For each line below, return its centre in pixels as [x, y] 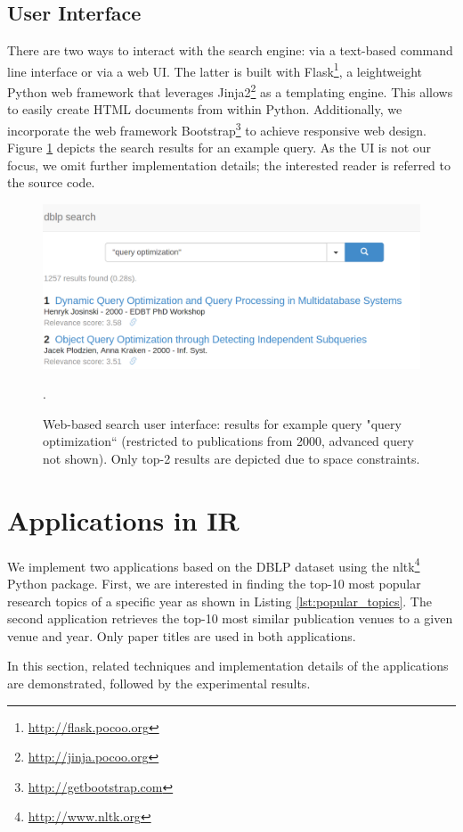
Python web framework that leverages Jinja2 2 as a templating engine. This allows [230, 91]
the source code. [51, 182]
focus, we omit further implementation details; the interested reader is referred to [229, 165]
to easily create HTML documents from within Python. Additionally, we [205, 109]
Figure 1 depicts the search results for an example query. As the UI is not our [219, 148]
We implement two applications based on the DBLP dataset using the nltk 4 [214, 564]
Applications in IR [123, 519]
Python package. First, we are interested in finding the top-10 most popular [214, 583]
